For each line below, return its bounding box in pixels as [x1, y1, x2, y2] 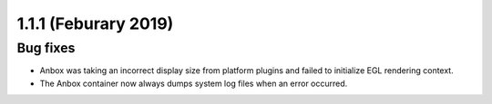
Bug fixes [16, 40, 76, 56]
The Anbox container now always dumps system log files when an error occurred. [39, 78, 348, 89]
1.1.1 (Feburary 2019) [16, 14, 174, 33]
